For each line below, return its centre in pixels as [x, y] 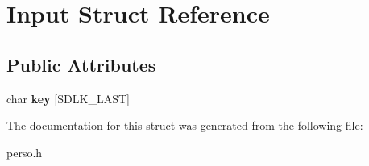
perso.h [25, 152]
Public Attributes [81, 64]
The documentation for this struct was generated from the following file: [185, 125]
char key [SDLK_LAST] [68, 98]
